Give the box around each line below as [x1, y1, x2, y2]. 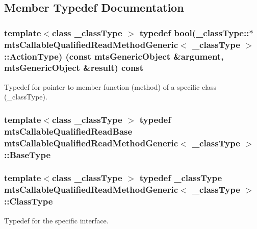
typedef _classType [139, 171, 222, 184]
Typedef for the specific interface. [4, 215, 109, 225]
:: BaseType [4, 148, 51, 161]
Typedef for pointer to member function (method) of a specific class [4, 81, 217, 92]
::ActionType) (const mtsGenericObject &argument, [4, 49, 224, 62]
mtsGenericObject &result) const [4, 61, 144, 74]
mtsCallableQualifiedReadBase [4, 124, 133, 137]
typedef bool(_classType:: [139, 26, 249, 39]
